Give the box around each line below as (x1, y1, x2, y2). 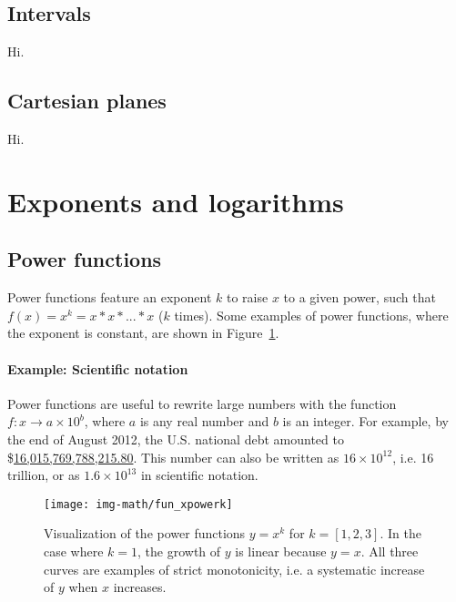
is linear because (235, 541, 327, 560)
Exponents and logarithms (7, 182, 344, 219)
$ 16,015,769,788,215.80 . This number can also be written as (7, 447, 339, 466)
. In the (380, 524, 421, 543)
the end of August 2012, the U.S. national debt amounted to (7, 429, 344, 448)
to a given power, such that (283, 288, 436, 307)
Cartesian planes (7, 87, 167, 115)
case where (44, 541, 104, 560)
